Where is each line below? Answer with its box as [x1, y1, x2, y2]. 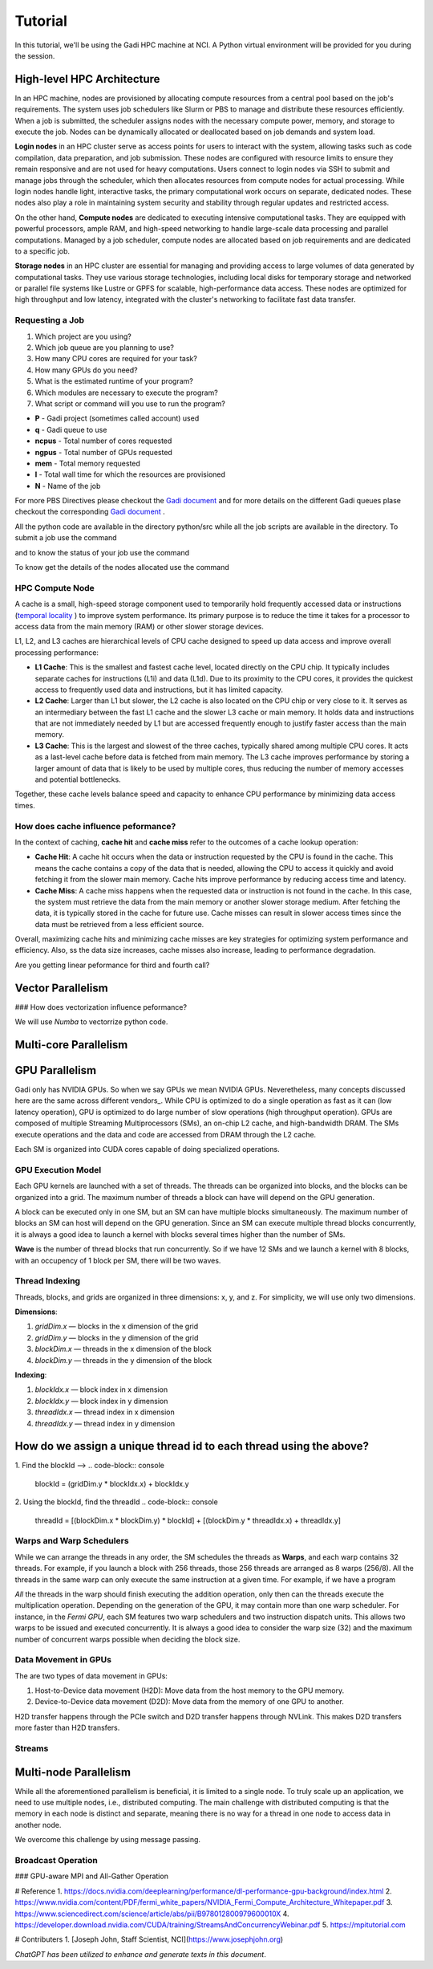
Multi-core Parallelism [14, 1038, 128, 1052]
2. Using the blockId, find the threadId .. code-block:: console [14, 1497, 218, 1507]
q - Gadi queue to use [34, 425, 107, 434]
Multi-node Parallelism [14, 1765, 132, 1779]
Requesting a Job [14, 315, 84, 326]
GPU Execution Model [14, 1164, 102, 1175]
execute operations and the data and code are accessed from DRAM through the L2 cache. [14, 1129, 317, 1139]
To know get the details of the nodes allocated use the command [14, 563, 230, 572]
